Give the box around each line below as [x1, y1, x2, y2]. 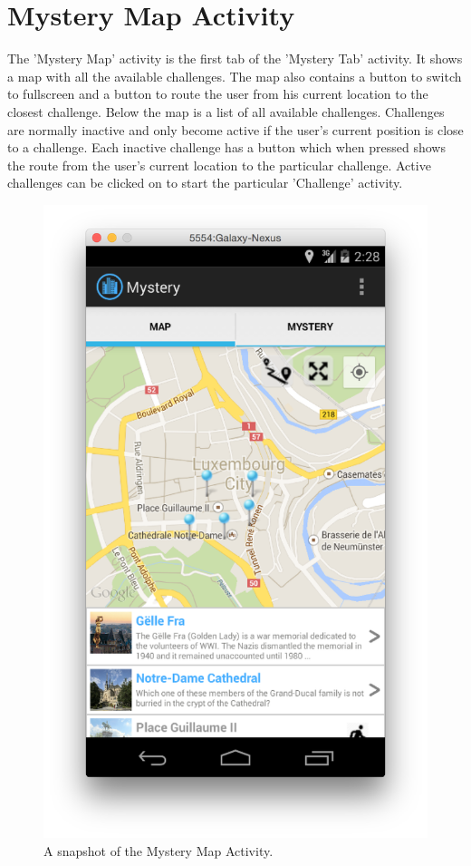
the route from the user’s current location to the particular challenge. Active [7, 155, 431, 174]
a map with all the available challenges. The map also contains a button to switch [7, 66, 462, 85]
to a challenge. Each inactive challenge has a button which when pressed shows [7, 138, 446, 157]
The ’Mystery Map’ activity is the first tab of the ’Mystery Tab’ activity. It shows [7, 49, 463, 68]
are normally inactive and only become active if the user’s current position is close [7, 120, 464, 139]
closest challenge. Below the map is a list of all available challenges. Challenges [7, 102, 445, 121]
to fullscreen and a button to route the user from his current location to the [7, 84, 428, 103]
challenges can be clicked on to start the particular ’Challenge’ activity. [7, 173, 403, 192]
